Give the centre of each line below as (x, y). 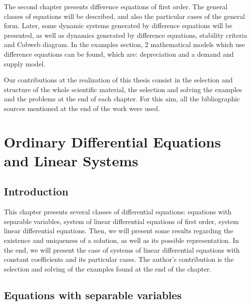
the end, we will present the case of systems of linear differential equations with (122, 249)
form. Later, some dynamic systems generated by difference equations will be (118, 25)
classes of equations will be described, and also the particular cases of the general (125, 16)
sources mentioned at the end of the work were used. (82, 108)
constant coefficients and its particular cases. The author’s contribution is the (119, 259)
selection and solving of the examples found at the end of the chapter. (108, 268)
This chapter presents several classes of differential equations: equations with (118, 212)
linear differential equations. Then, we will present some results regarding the (119, 231)
